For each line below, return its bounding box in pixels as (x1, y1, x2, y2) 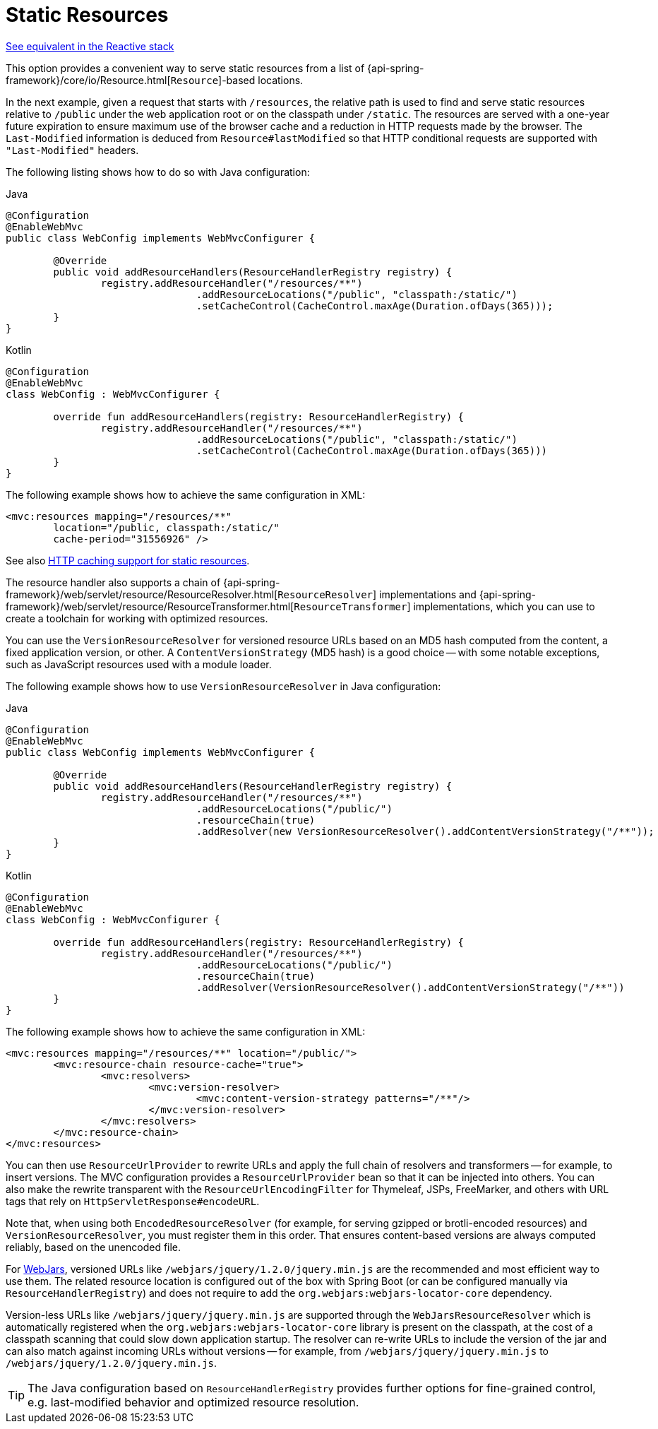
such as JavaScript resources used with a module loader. (6, 658, 272, 670)
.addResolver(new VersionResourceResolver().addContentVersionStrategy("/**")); (196, 825, 654, 837)
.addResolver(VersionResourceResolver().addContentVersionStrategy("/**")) (196, 981, 625, 993)
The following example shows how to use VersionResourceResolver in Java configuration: (6, 680, 441, 692)
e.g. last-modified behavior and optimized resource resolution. (28, 1394, 359, 1409)
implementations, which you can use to (413, 600, 595, 612)
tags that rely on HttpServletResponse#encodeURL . (6, 1194, 260, 1207)
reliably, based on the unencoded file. (6, 1240, 181, 1253)
